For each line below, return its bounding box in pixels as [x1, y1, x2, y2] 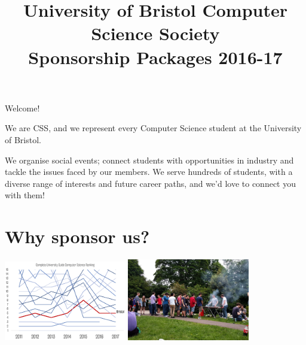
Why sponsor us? [5, 224, 150, 249]
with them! [5, 189, 45, 201]
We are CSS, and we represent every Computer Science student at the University [5, 122, 302, 134]
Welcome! [5, 101, 40, 114]
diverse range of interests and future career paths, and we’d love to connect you [5, 177, 296, 189]
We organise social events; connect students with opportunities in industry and [5, 153, 294, 166]
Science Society [91, 21, 220, 46]
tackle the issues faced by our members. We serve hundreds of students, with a [5, 165, 293, 178]
